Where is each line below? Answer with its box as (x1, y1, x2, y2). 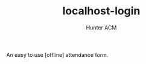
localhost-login (62, 4, 141, 18)
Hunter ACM (86, 24, 117, 31)
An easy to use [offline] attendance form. (6, 51, 109, 58)
